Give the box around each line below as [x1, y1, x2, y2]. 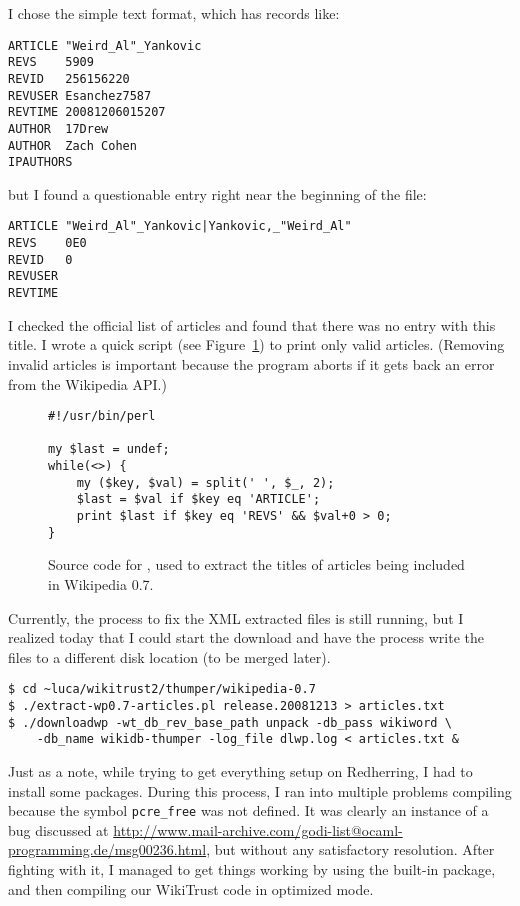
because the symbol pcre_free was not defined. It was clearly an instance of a [8, 800, 489, 821]
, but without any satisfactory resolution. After [206, 839, 495, 860]
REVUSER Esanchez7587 [8, 88, 152, 103]
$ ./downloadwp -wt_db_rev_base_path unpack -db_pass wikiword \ [8, 715, 452, 730]
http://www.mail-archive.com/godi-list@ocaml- [113, 819, 403, 840]
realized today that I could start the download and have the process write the [8, 627, 484, 648]
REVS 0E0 [8, 236, 87, 251]
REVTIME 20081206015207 [8, 105, 166, 120]
